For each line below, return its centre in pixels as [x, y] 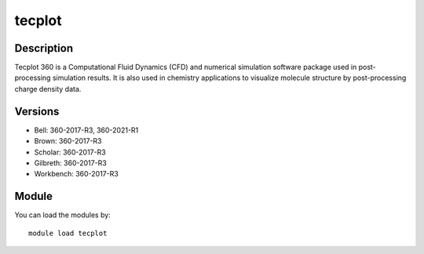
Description [44, 48]
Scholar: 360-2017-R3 [70, 152]
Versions [37, 111]
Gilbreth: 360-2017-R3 [71, 163]
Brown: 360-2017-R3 [68, 141]
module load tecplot [68, 233]
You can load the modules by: [63, 215]
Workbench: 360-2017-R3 [77, 174]
